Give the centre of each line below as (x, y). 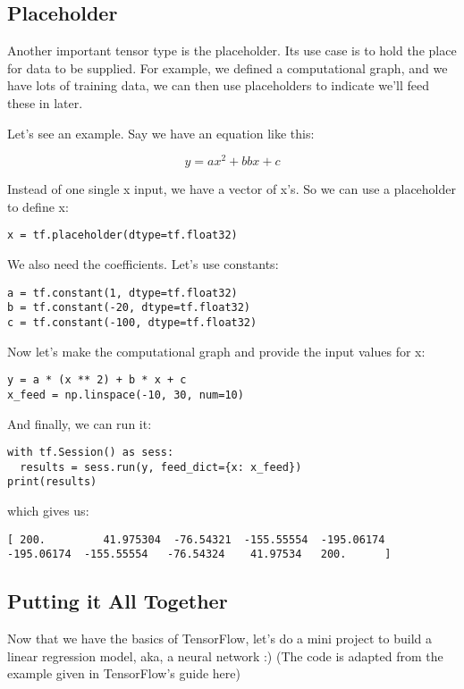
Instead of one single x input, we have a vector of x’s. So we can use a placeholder (232, 189)
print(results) (52, 482)
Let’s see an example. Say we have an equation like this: (161, 133)
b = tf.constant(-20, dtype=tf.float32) (129, 308)
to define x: (38, 206)
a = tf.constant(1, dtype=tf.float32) (122, 293)
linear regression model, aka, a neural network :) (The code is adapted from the (225, 655)
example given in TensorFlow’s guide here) (124, 673)
